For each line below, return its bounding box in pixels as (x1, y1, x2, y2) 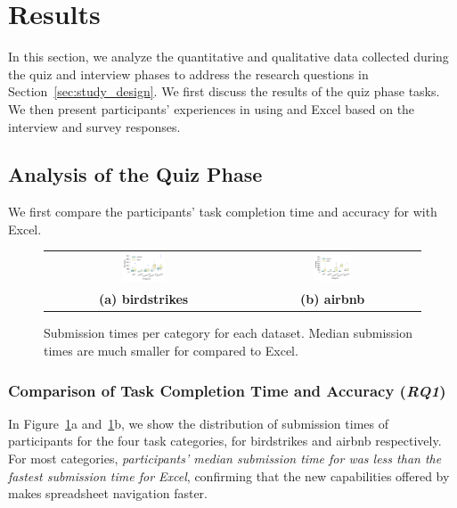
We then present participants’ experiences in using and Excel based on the (8, 99, 415, 118)
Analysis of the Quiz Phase (8, 160, 263, 188)
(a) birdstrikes (98, 290, 189, 308)
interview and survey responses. (8, 117, 181, 135)
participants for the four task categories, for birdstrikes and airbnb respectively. (8, 431, 442, 450)
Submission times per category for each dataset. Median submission (44, 324, 413, 342)
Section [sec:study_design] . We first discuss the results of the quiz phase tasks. (8, 82, 440, 101)
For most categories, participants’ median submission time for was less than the (8, 448, 442, 467)
